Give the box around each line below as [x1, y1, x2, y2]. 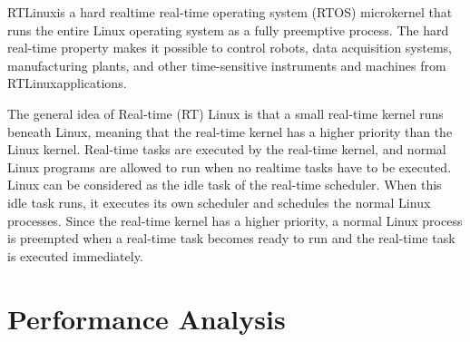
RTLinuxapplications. [7, 73, 127, 93]
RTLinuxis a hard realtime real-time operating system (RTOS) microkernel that [7, 3, 453, 21]
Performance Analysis [7, 299, 286, 337]
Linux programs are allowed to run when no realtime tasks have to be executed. [7, 157, 452, 176]
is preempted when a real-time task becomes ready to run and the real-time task [7, 229, 455, 248]
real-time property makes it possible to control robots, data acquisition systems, [7, 38, 453, 57]
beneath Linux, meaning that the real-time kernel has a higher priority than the [7, 122, 453, 141]
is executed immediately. [7, 246, 143, 265]
